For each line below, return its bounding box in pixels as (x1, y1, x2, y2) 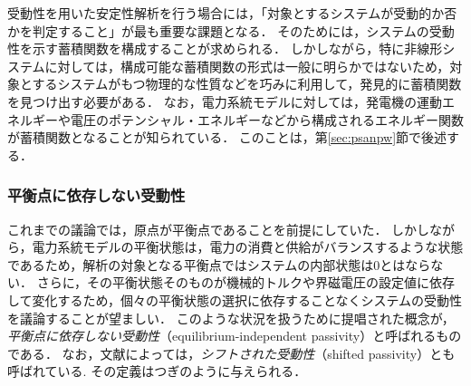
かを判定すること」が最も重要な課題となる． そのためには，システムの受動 (7, 21, 455, 40)
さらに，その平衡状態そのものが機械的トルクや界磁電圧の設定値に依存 (36, 273, 455, 292)
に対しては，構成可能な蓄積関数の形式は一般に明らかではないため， (44, 56, 450, 75)
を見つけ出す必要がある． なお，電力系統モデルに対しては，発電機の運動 (7, 92, 442, 111)
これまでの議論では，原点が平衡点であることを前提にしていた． (7, 219, 388, 238)
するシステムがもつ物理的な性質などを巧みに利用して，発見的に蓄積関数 (32, 74, 462, 93)
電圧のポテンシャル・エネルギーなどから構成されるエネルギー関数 (70, 110, 464, 129)
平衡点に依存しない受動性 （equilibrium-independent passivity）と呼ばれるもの (7, 326, 462, 345)
